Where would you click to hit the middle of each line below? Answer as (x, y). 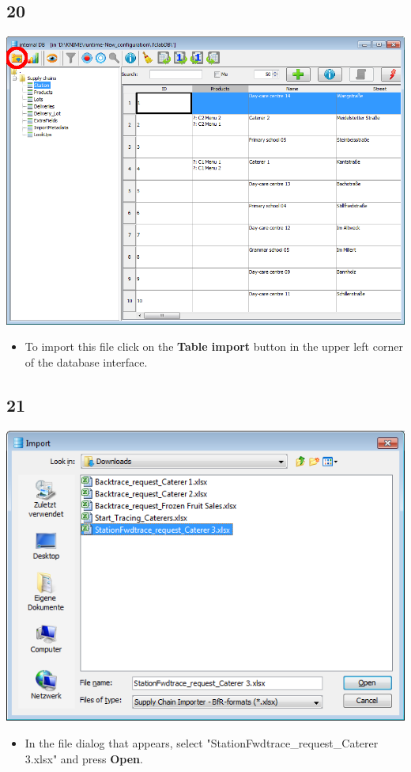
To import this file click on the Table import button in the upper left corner (214, 346)
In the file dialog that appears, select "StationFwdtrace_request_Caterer (202, 742)
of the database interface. (86, 361)
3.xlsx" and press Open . (84, 758)
